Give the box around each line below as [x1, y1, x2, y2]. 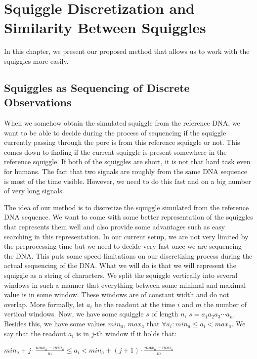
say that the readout [4, 328, 66, 338]
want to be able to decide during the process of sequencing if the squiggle [4, 127, 226, 137]
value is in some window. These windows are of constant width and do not [4, 289, 229, 300]
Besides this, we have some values [4, 318, 106, 328]
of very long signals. [4, 185, 64, 196]
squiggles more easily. [4, 55, 69, 66]
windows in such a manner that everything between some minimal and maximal [4, 279, 246, 290]
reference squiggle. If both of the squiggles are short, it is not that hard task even [4, 156, 251, 167]
